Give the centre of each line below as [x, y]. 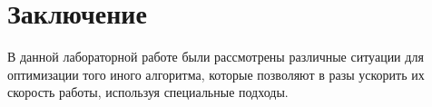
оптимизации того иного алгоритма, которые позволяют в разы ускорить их [216, 74]
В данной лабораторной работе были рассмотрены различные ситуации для [216, 57]
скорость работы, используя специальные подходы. [148, 92]
